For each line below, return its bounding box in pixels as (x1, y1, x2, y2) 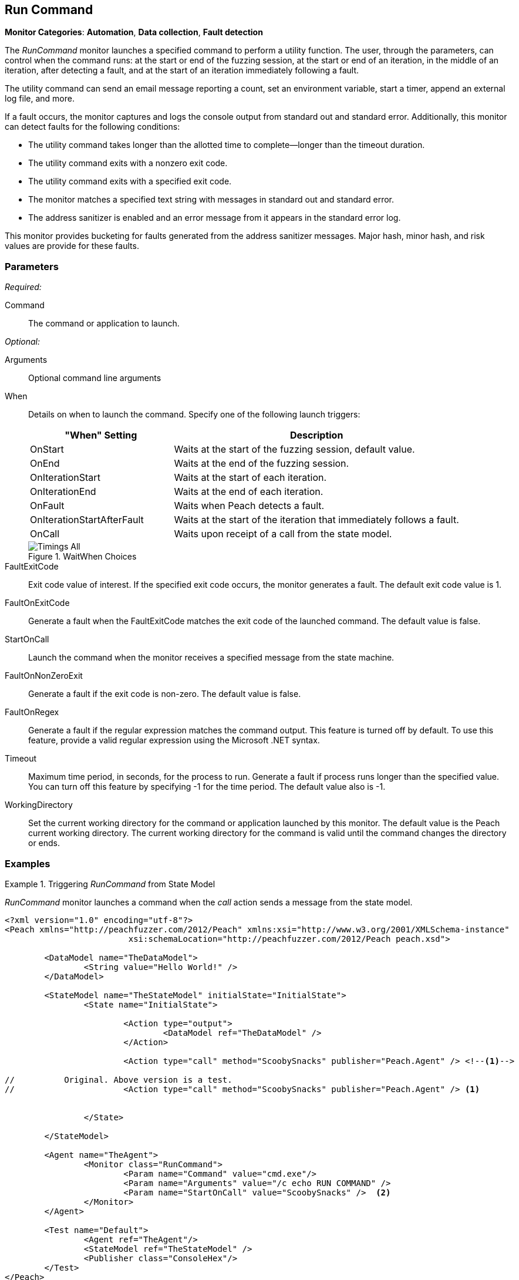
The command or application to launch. (28, 318, 180, 329)
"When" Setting (65, 429, 137, 442)
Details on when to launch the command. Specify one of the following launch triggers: (28, 409, 360, 420)
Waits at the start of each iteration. (174, 471, 327, 484)
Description (289, 429, 343, 442)
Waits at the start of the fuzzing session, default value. (174, 443, 415, 456)
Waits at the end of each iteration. (174, 486, 323, 498)
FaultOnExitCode (5, 598, 70, 608)
